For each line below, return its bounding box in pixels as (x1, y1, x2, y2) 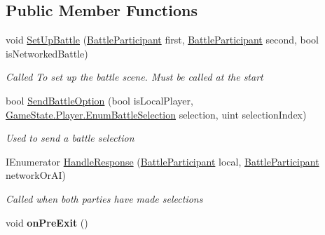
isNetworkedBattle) (6, 46, 88, 60)
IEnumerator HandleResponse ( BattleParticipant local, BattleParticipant (6, 154, 319, 168)
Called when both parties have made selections (6, 191, 203, 206)
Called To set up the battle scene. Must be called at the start (6, 69, 263, 84)
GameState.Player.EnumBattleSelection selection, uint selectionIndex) (6, 107, 307, 121)
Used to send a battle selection (6, 130, 134, 145)
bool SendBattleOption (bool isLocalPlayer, (6, 93, 193, 107)
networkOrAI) (6, 168, 67, 182)
